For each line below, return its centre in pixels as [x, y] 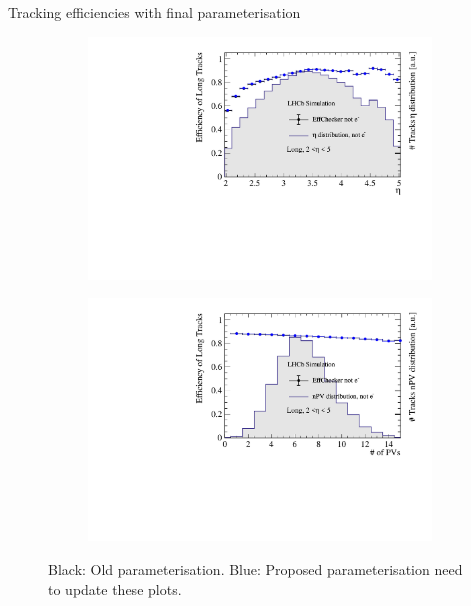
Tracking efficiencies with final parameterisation [154, 12]
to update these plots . [115, 588]
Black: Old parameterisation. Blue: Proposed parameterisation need [255, 569]
